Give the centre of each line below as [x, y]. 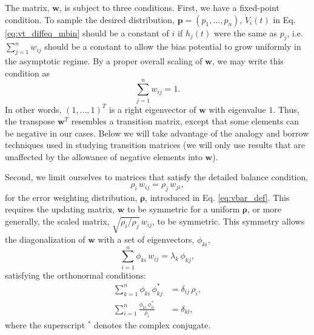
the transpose [30, 121]
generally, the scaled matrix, [57, 221]
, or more [264, 209]
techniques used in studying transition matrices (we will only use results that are [155, 145]
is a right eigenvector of [152, 109]
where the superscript [45, 325]
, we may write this [248, 61]
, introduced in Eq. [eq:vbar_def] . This [217, 197]
